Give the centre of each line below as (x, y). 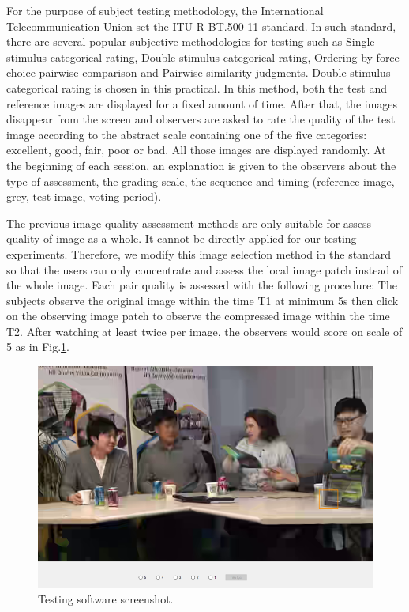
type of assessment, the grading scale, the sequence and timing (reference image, (201, 181)
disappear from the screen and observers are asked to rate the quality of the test (201, 119)
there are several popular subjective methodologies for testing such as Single (191, 42)
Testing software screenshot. (106, 599)
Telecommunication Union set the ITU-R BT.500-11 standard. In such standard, (201, 26)
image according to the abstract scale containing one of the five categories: (187, 134)
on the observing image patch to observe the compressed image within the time (198, 316)
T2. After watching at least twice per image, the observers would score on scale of (204, 331)
